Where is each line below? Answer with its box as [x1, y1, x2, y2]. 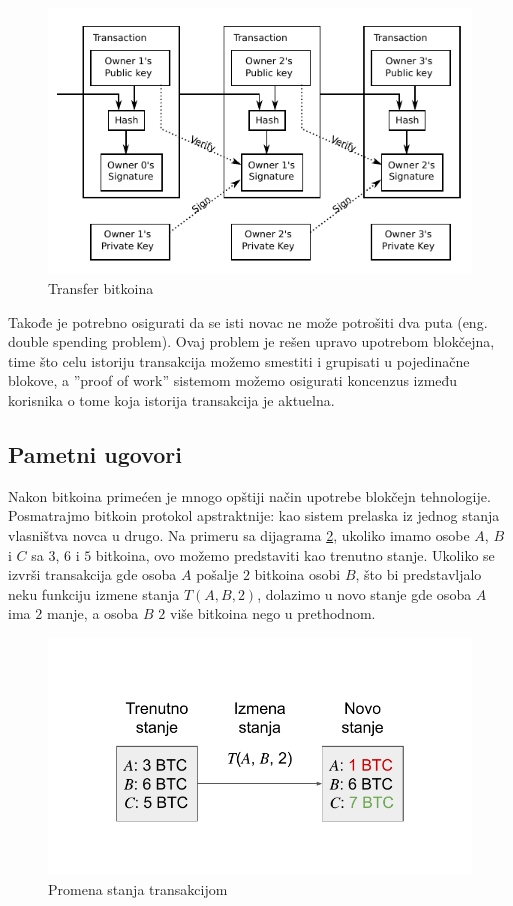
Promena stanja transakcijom [48, 878, 228, 899]
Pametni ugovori [8, 438, 183, 469]
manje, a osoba [46, 603, 139, 624]
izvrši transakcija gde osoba [8, 564, 177, 585]
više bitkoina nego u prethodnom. [169, 603, 376, 624]
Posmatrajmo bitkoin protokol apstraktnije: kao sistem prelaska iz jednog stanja [8, 505, 500, 526]
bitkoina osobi [254, 564, 341, 585]
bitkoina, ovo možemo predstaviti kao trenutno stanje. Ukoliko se [95, 544, 495, 565]
